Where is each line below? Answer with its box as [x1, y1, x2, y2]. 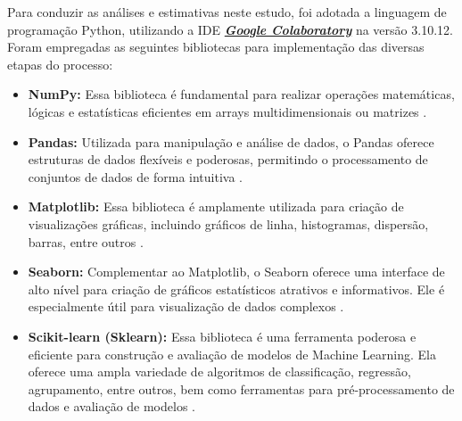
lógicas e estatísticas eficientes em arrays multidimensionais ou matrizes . [28, 102, 427, 120]
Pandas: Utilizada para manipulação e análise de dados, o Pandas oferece [28, 132, 434, 151]
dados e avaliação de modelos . [28, 397, 195, 416]
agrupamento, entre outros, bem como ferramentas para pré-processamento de [28, 379, 455, 398]
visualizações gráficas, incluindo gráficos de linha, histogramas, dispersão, [28, 214, 429, 233]
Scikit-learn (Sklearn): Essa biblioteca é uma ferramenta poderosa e [28, 326, 417, 345]
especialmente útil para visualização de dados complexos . [28, 297, 344, 316]
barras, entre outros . [28, 232, 144, 251]
